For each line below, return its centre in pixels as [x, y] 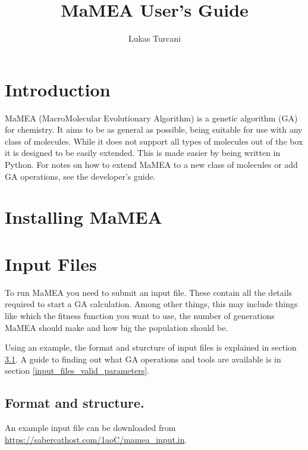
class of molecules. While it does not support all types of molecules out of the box [154, 141]
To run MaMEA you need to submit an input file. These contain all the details [149, 292]
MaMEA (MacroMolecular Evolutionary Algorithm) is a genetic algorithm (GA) [151, 118]
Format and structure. [75, 403]
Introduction [58, 89]
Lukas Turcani [155, 38]
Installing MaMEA [84, 217]
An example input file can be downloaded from [90, 428]
